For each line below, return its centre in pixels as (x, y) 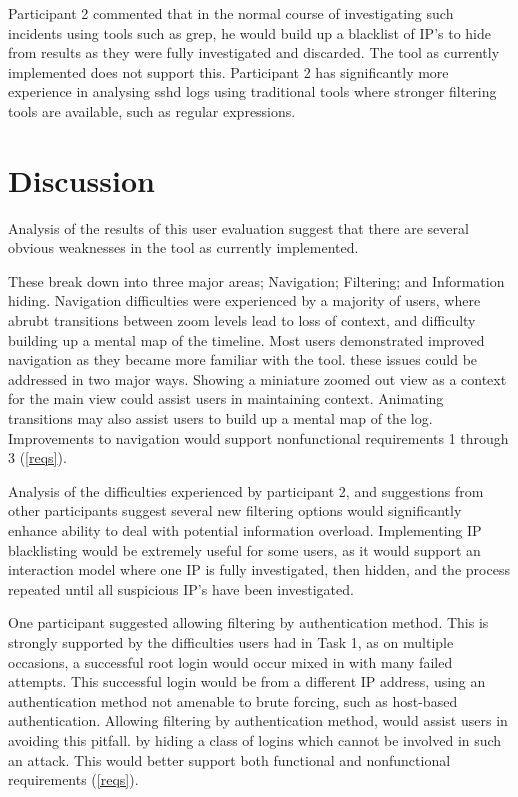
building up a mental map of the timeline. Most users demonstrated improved (246, 339)
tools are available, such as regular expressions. (152, 110)
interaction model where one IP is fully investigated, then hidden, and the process (259, 569)
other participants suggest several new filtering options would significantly (235, 510)
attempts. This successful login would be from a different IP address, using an (247, 681)
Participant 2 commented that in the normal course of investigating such (231, 13)
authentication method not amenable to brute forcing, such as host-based (233, 700)
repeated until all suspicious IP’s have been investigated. (181, 588)
